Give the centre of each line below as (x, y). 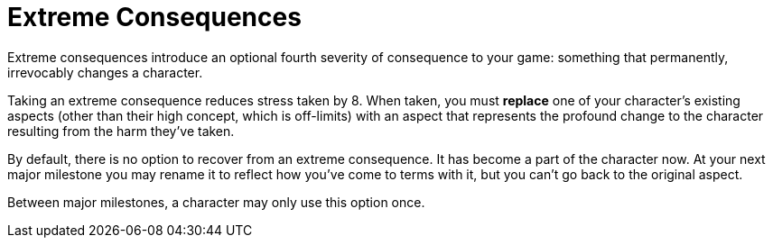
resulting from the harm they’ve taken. (121, 131)
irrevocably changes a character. (105, 72)
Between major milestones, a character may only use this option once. (216, 202)
